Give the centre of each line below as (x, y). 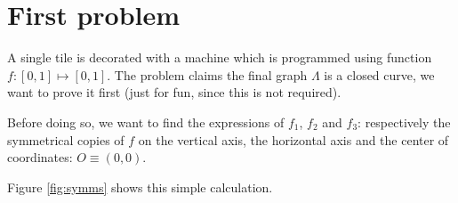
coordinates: (40, 157)
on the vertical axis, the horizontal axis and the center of (293, 139)
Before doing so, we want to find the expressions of (146, 122)
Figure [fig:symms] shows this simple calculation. (140, 187)
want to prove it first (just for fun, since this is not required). (174, 92)
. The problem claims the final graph (207, 74)
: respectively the (404, 122)
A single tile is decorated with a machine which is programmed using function (220, 57)
